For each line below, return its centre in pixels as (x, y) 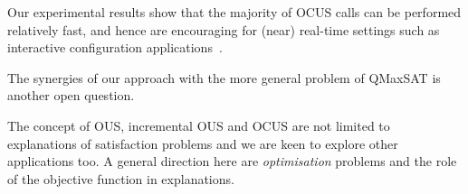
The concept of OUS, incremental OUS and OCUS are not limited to (199, 125)
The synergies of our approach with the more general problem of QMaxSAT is (224, 77)
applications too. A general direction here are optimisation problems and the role (232, 161)
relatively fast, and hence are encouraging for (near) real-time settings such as (224, 29)
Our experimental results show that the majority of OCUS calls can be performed (234, 12)
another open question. (71, 95)
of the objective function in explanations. (121, 178)
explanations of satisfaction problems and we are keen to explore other (203, 143)
